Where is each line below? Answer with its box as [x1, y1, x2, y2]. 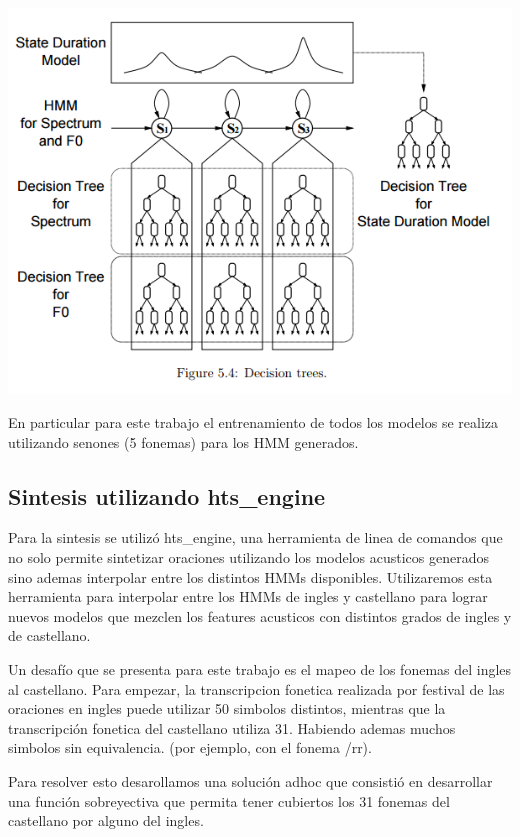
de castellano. [8, 625, 91, 646]
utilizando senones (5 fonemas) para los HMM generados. [8, 431, 359, 452]
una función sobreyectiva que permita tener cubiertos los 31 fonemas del [8, 790, 450, 811]
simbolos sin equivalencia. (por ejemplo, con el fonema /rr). [8, 737, 372, 758]
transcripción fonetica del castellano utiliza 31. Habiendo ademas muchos [8, 717, 456, 738]
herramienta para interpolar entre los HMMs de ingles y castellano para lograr [8, 586, 488, 607]
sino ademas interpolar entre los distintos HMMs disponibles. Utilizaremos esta [8, 566, 493, 587]
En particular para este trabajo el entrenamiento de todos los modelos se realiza [8, 411, 499, 432]
